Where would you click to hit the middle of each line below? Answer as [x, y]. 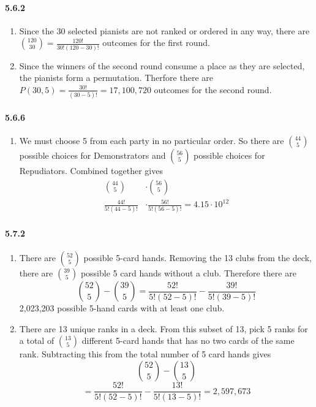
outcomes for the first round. [156, 43]
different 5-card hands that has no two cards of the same [188, 340]
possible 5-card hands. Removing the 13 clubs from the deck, [197, 258]
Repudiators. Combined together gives [91, 170]
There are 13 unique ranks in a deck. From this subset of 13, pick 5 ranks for [164, 328]
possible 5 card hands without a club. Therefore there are [188, 273]
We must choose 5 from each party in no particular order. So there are [152, 140]
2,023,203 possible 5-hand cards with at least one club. [122, 308]
